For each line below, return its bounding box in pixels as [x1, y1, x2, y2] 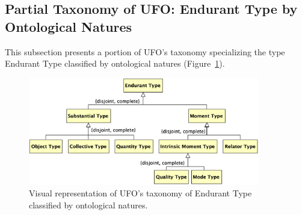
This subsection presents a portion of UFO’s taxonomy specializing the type [5, 45, 285, 58]
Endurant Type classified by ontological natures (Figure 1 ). [5, 57, 225, 70]
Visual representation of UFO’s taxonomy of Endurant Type [29, 187, 252, 199]
